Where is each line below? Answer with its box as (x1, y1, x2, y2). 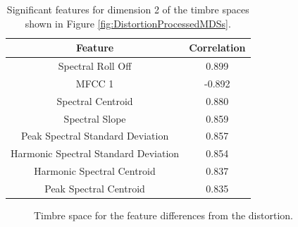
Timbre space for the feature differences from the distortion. (34, 208, 293, 223)
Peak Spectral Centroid (44, 180, 145, 195)
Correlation (189, 40, 246, 55)
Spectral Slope (63, 111, 126, 125)
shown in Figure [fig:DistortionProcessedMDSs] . (25, 16, 231, 30)
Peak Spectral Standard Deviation (20, 128, 169, 143)
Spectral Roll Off (58, 59, 132, 73)
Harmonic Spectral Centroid (34, 164, 156, 178)
